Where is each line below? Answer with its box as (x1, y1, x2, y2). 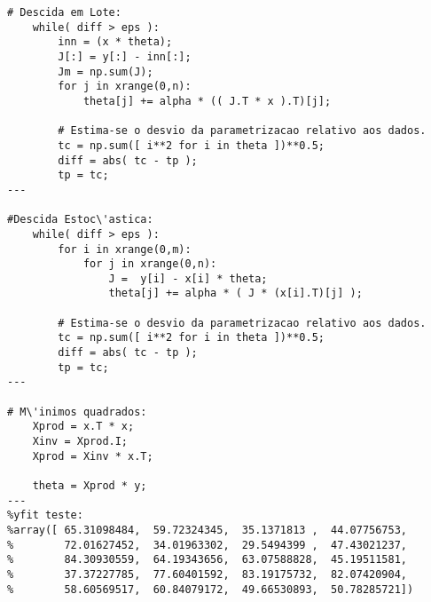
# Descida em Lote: (7, 6, 121, 19)
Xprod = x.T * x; (32, 420, 135, 433)
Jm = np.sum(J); (58, 65, 153, 78)
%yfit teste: (7, 509, 83, 522)
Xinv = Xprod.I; (32, 435, 129, 448)
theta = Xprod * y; (32, 479, 147, 492)
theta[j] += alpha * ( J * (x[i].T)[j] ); (108, 287, 363, 300)
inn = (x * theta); (58, 36, 173, 49)
